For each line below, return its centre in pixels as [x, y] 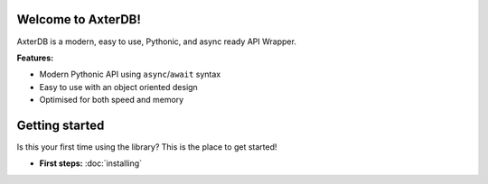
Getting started [61, 125]
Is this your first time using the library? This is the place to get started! [147, 147]
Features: [35, 58]
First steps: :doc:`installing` [91, 163]
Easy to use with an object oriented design [118, 87]
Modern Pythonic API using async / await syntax [130, 74]
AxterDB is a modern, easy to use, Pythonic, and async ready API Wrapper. [157, 41]
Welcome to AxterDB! [79, 19]
